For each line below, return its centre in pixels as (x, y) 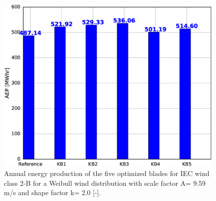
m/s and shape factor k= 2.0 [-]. (53, 192)
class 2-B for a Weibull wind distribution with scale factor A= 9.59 (105, 183)
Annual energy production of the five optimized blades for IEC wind (107, 173)
